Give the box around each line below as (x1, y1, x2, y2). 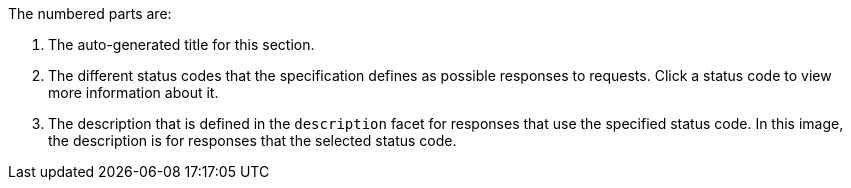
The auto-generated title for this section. (48, 36, 315, 53)
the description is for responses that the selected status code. (48, 132, 457, 149)
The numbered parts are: (8, 5, 172, 22)
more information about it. (48, 84, 219, 101)
